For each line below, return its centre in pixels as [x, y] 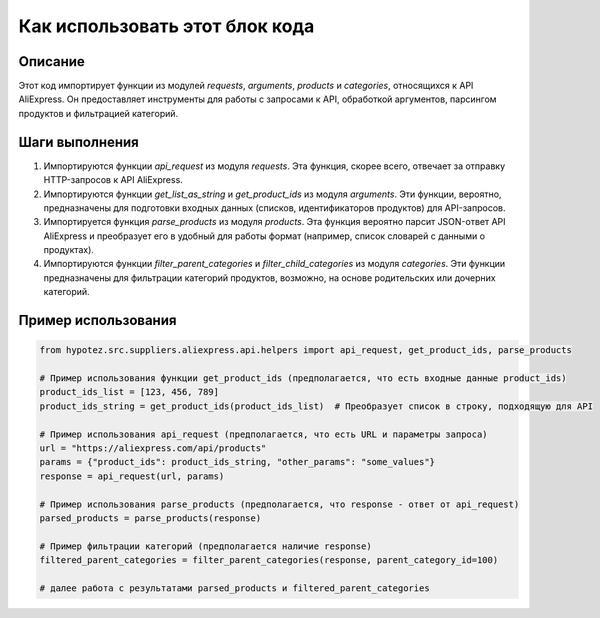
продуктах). [69, 250]
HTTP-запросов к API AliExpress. [113, 180]
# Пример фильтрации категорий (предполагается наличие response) [205, 546]
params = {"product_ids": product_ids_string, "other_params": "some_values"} [237, 462]
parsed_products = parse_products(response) [150, 518]
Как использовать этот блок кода [166, 26]
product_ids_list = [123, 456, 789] [129, 392]
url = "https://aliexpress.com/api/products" [153, 448]
